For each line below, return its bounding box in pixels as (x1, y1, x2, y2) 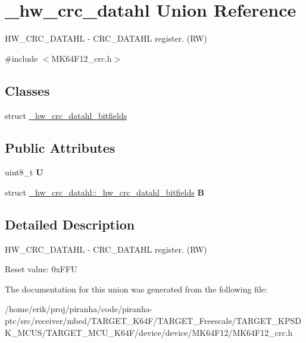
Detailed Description (5, 215, 135, 233)
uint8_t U (5, 166, 43, 178)
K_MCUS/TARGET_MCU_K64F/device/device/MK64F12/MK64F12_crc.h (5, 326, 293, 338)
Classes (5, 81, 50, 99)
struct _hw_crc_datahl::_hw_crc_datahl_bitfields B (5, 185, 204, 198)
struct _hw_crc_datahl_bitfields (5, 109, 127, 121)
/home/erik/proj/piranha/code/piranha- (5, 303, 153, 315)
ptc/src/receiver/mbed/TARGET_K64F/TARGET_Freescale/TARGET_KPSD (5, 314, 301, 327)
